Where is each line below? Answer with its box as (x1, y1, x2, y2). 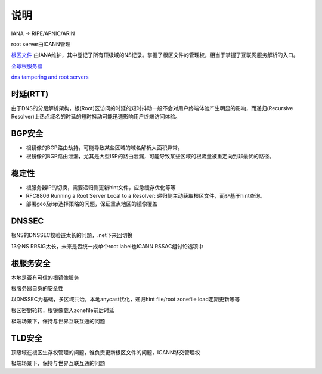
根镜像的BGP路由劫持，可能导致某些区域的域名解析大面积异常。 (26, 144, 183, 151)
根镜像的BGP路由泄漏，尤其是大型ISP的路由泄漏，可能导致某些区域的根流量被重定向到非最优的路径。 (26, 152, 275, 160)
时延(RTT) (11, 89, 49, 99)
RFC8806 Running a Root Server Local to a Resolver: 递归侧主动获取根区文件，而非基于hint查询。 (26, 192, 265, 199)
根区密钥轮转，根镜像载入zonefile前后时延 (11, 307, 114, 314)
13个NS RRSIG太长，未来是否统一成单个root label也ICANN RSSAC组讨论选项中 (11, 242, 204, 250)
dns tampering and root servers (11, 73, 89, 80)
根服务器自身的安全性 (11, 285, 64, 292)
